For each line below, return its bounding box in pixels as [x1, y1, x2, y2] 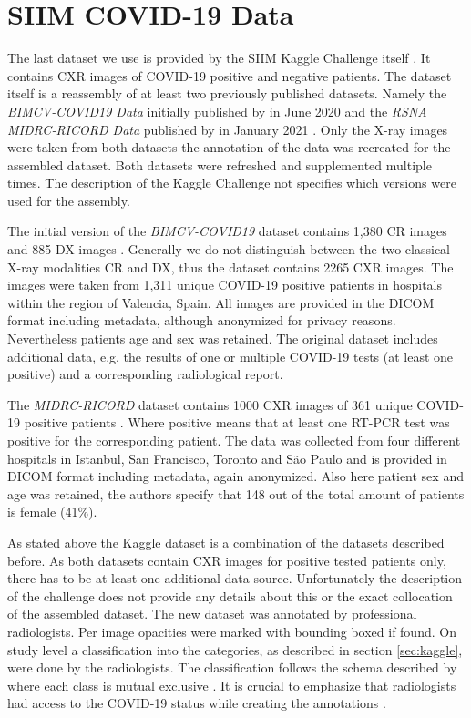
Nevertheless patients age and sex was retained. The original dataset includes [7, 329, 438, 348]
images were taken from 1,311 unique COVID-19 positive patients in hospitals [7, 275, 443, 294]
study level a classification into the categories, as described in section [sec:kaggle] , [7, 640, 463, 659]
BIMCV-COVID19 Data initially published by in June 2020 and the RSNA [7, 101, 427, 120]
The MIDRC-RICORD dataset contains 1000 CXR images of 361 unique [7, 395, 413, 414]
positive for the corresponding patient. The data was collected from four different [7, 431, 461, 449]
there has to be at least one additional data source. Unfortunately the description [7, 569, 463, 588]
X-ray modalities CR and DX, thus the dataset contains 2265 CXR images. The [7, 257, 454, 276]
